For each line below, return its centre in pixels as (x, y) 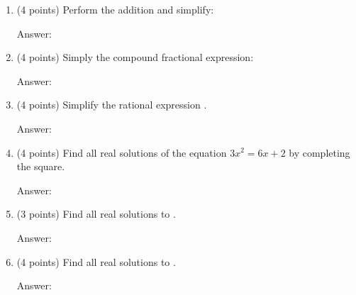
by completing (319, 152)
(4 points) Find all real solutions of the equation (122, 152)
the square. (41, 166)
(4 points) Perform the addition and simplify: (115, 9)
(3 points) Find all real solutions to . (96, 214)
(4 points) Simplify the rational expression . (112, 105)
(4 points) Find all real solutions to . (96, 261)
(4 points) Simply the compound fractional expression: (135, 57)
